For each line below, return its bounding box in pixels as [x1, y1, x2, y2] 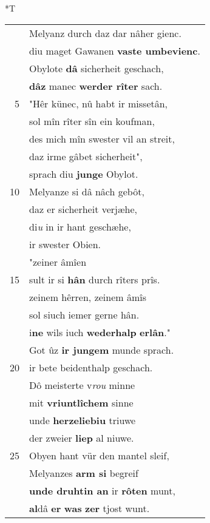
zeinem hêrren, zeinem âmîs [29, 289, 147, 304]
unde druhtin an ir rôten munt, [29, 483, 175, 498]
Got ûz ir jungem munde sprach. [29, 342, 174, 357]
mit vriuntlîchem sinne [29, 395, 134, 410]
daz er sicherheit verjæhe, [29, 201, 138, 216]
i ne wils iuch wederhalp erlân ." [29, 325, 171, 339]
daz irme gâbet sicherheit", [29, 149, 143, 163]
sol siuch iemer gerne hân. [29, 307, 140, 322]
